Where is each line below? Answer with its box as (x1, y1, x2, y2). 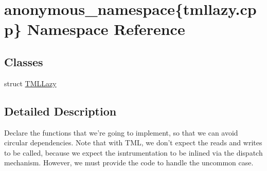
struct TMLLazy (4, 78, 57, 88)
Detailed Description (4, 103, 117, 119)
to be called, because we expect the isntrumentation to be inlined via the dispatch (4, 147, 263, 158)
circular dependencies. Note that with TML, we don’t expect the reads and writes (4, 137, 262, 148)
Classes (4, 53, 43, 69)
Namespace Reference (27, 18, 185, 40)
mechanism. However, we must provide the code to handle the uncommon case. (4, 157, 254, 168)
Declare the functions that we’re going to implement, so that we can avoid (4, 127, 238, 138)
